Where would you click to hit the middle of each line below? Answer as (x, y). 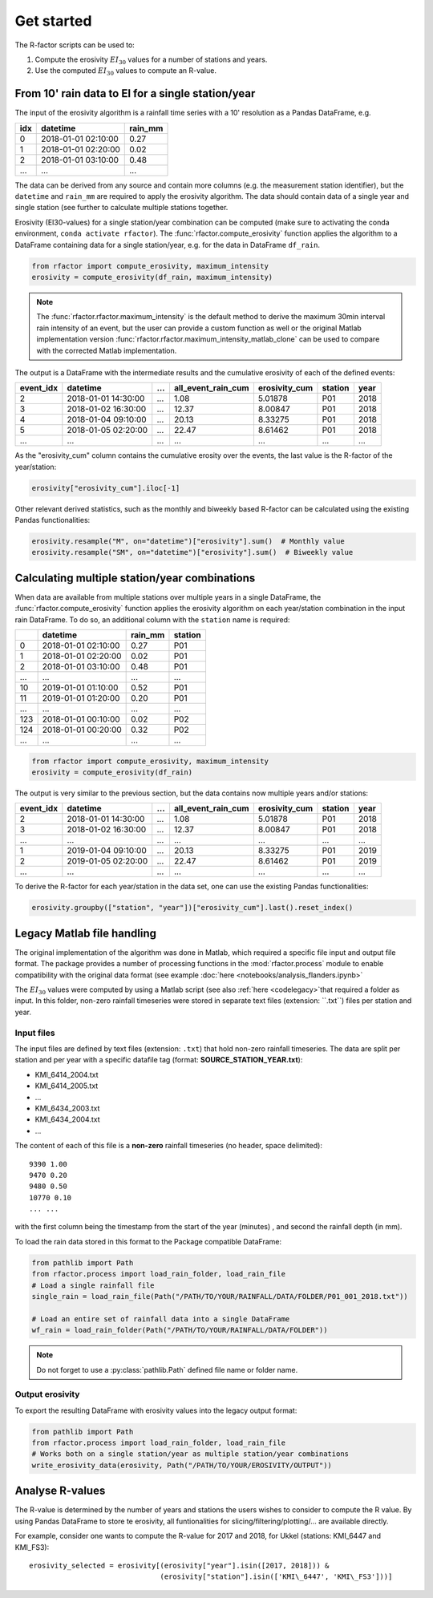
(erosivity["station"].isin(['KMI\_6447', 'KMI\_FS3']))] (276, 1577)
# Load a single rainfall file (93, 1285)
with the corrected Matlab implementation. (107, 350)
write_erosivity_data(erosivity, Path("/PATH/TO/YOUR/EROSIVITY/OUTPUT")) (182, 1465)
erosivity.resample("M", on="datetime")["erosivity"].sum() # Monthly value (188, 542)
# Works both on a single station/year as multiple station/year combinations (190, 1454)
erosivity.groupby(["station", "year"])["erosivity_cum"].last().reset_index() (192, 908)
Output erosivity (47, 1394)
